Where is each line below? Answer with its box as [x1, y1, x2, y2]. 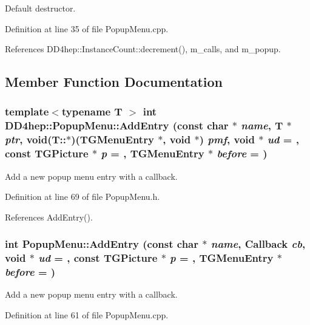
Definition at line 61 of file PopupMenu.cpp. [5, 308, 169, 321]
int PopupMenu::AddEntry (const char [5, 236, 199, 251]
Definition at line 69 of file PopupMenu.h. [5, 190, 160, 203]
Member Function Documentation [5, 72, 223, 91]
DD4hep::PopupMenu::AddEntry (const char [5, 118, 229, 133]
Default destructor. [5, 2, 76, 14]
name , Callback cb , [211, 236, 306, 251]
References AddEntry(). [5, 210, 93, 223]
